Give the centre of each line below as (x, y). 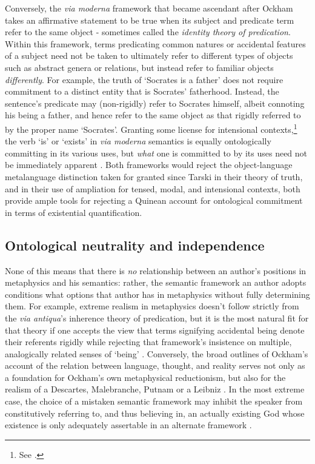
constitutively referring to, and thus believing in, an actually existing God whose (155, 413)
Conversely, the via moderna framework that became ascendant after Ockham (149, 8)
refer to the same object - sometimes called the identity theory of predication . (148, 32)
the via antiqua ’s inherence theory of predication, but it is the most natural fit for (157, 318)
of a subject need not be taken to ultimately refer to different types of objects (149, 55)
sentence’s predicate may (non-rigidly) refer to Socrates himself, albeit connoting (155, 103)
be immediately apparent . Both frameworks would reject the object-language (149, 165)
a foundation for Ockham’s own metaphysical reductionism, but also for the (145, 377)
